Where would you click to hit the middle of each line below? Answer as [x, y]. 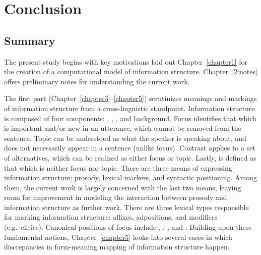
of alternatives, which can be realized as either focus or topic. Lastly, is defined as [130, 157]
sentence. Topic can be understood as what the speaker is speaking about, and [125, 138]
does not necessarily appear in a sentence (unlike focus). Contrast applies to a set [130, 148]
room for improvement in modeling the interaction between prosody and [116, 197]
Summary [30, 40]
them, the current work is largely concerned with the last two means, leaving [123, 187]
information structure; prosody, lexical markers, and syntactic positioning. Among [130, 177]
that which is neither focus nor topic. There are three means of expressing [118, 167]
